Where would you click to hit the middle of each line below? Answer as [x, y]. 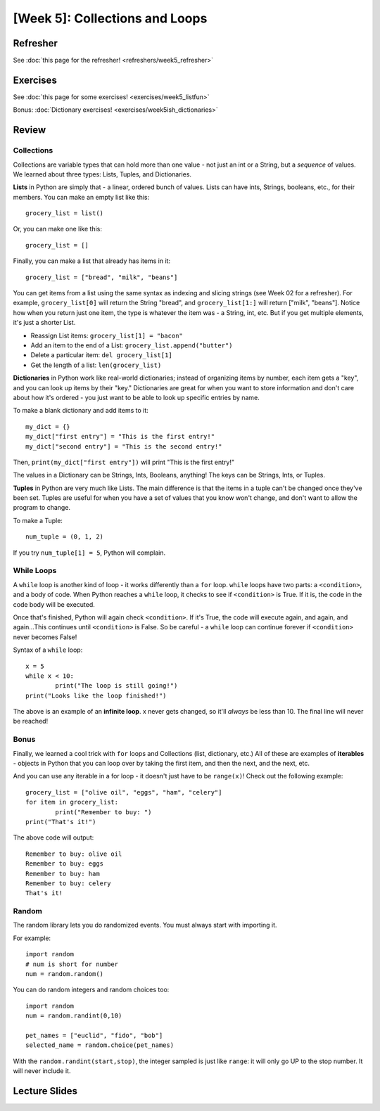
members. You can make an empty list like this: [81, 197]
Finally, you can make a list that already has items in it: [92, 261]
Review [30, 130]
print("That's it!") [61, 822]
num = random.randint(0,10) [74, 1016]
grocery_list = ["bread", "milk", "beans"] [102, 277]
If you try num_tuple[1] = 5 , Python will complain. [89, 553]
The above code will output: [53, 837]
